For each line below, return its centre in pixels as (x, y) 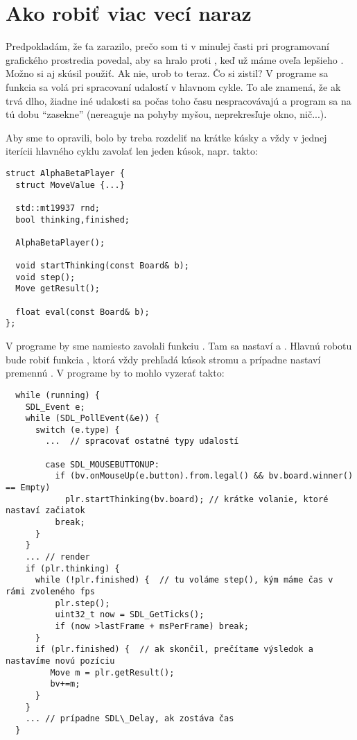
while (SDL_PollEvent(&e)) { (92, 419)
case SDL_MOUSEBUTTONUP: (102, 464)
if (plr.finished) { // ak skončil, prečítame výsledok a (174, 649)
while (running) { (58, 395)
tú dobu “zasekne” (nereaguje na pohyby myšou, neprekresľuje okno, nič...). (166, 114)
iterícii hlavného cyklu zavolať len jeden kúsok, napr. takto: (132, 151)
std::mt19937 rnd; (58, 208)
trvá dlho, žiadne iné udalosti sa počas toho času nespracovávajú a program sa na (178, 100)
